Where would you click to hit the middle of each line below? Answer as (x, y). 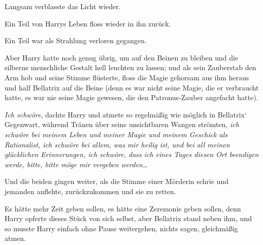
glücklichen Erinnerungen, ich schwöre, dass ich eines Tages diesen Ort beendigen (132, 154)
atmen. (15, 238)
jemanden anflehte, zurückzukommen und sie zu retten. (90, 191)
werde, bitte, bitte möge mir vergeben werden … (76, 164)
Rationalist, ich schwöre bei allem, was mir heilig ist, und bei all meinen (117, 144)
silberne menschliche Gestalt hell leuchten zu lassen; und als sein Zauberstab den (130, 67)
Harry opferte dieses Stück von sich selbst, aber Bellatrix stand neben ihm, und (128, 218)
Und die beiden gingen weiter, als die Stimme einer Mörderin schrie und (117, 181)
